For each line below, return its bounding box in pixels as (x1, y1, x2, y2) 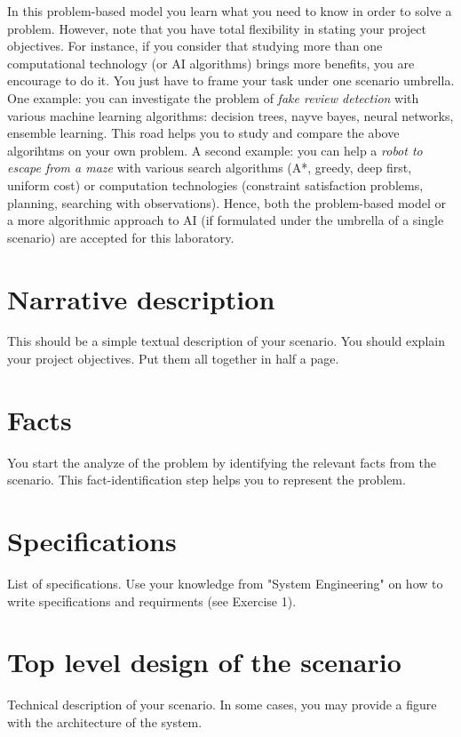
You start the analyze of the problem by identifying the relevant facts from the (7, 453, 436, 471)
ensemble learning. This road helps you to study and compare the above (7, 124, 400, 142)
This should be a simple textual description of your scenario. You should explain (7, 332, 445, 350)
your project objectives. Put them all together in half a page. (7, 349, 339, 368)
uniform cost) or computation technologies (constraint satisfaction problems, (7, 175, 424, 194)
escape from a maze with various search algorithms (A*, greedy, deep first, (7, 158, 412, 177)
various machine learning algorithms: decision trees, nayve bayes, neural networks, (7, 106, 454, 124)
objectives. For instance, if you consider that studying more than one (7, 36, 383, 55)
